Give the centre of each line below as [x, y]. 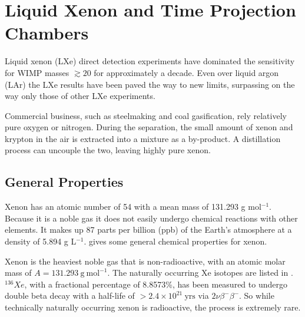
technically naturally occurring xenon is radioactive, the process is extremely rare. [153, 307]
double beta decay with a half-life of [70, 295]
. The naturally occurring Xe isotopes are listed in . [200, 273]
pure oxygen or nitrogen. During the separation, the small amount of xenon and [149, 127]
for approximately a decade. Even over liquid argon [186, 72]
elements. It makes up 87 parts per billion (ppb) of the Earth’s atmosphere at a [148, 230]
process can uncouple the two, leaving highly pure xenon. [108, 150]
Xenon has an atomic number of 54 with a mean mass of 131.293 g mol [133, 207]
